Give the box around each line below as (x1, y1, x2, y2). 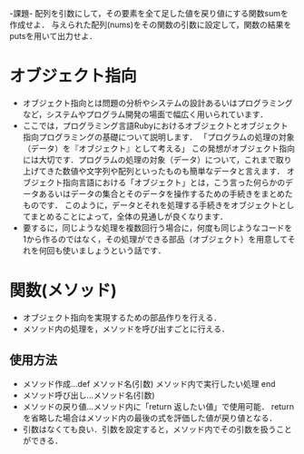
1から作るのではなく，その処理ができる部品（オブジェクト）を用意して (22, 233, 288, 244)
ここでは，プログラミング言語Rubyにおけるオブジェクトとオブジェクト (22, 120, 289, 131)
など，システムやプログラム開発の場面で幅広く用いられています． (22, 108, 269, 120)
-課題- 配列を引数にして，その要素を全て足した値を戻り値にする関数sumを (9, 8, 289, 18)
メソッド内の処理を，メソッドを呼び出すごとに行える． (22, 323, 230, 334)
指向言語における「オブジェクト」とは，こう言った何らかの (62, 176, 286, 188)
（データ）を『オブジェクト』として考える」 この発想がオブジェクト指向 (22, 143, 295, 153)
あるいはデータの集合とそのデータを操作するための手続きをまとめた (38, 188, 293, 199)
